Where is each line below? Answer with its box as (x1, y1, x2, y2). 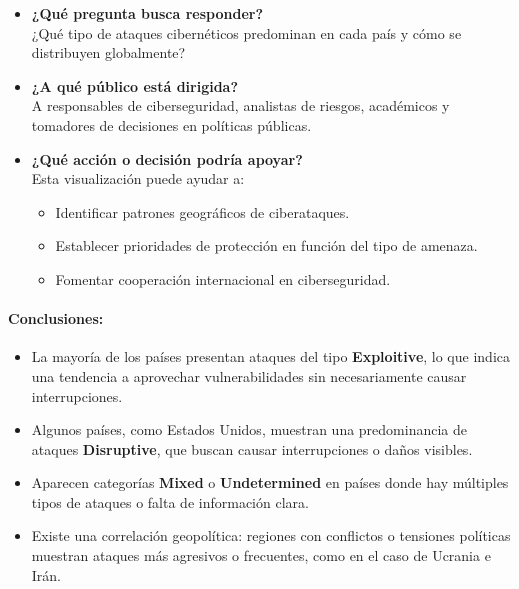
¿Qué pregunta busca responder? (31, 3, 263, 23)
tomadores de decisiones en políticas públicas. (31, 114, 312, 135)
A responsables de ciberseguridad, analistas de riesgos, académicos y (31, 95, 450, 116)
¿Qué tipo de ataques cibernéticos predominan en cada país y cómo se (31, 22, 462, 43)
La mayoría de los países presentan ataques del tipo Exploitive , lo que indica (31, 346, 510, 367)
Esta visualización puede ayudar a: (31, 168, 245, 189)
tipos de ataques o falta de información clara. (31, 491, 309, 512)
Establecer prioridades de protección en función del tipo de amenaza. (55, 235, 478, 256)
